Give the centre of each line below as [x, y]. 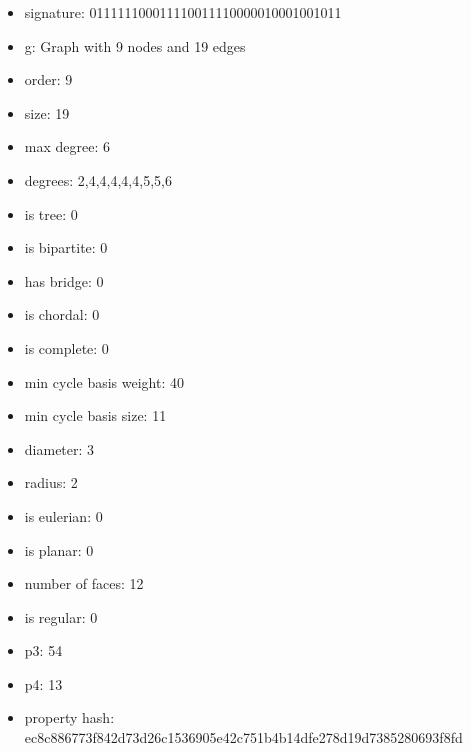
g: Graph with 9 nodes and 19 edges [135, 45]
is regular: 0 [61, 616]
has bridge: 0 [64, 280]
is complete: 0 [66, 347]
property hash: [69, 717]
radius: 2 [51, 482]
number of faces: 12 [84, 583]
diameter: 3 [59, 448]
